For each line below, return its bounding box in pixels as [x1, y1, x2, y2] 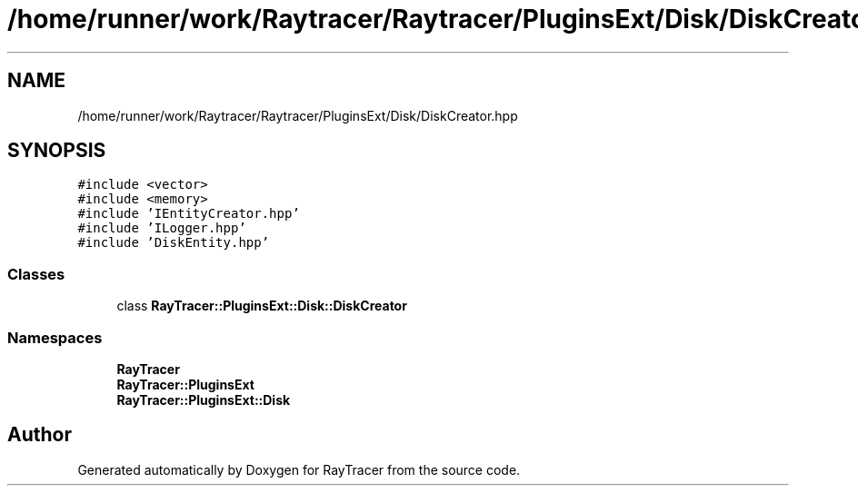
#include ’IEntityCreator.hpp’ [77, 206, 300, 222]
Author [7, 423, 72, 447]
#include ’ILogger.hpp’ [77, 221, 246, 236]
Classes [7, 264, 65, 283]
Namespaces [7, 328, 103, 347]
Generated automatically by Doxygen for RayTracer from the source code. [77, 461, 521, 478]
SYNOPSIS [7, 139, 106, 163]
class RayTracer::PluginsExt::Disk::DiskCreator [116, 298, 407, 314]
